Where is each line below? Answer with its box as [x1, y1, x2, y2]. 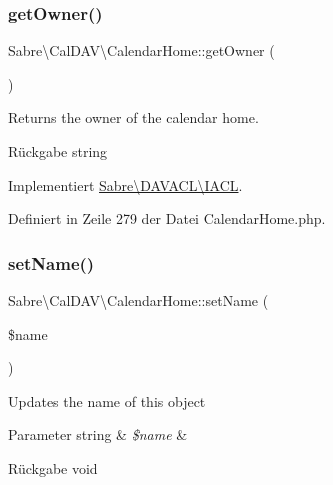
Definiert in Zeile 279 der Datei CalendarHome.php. [8, 208, 326, 229]
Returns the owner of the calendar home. [8, 107, 259, 128]
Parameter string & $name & [8, 424, 188, 445]
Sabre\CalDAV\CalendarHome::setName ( [8, 290, 269, 310]
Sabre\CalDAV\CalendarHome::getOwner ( [8, 40, 275, 61]
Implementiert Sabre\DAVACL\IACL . [8, 174, 243, 195]
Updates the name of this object [8, 390, 206, 411]
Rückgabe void [8, 457, 98, 478]
